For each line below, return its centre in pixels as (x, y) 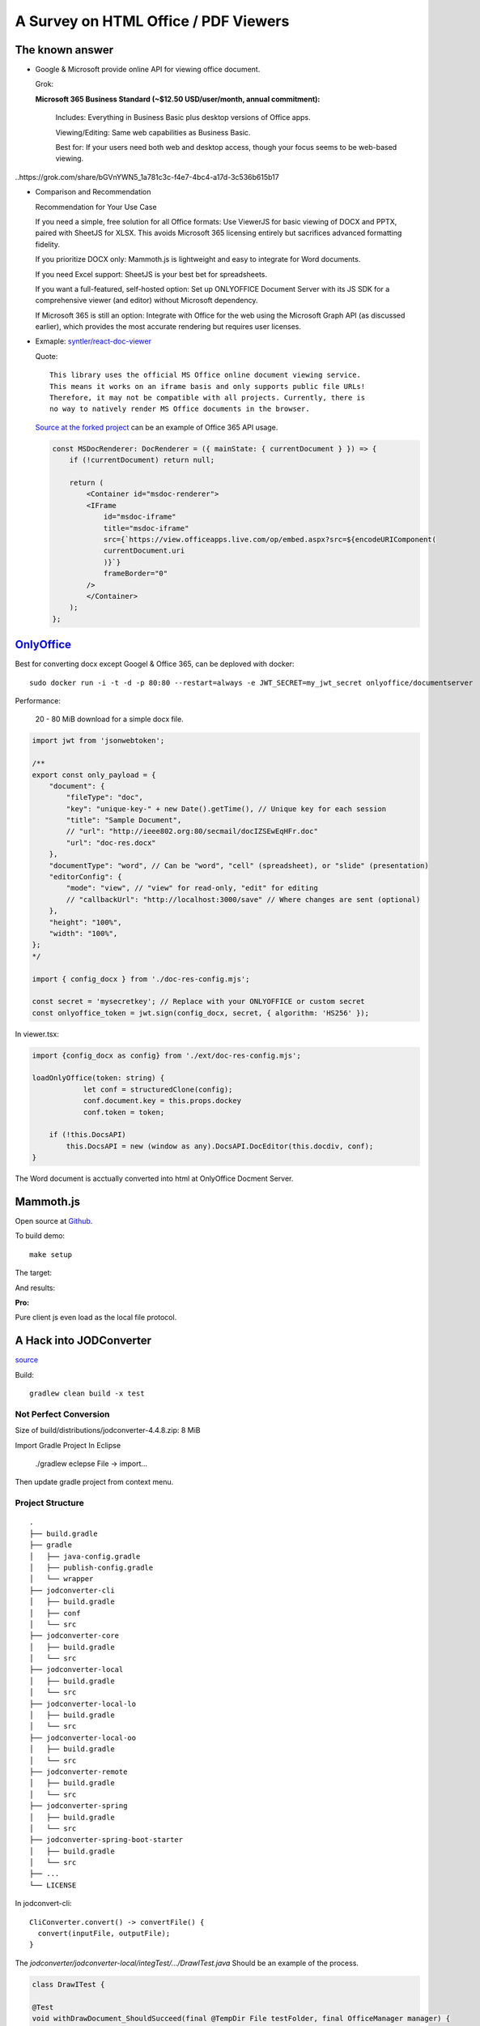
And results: (35, 1288)
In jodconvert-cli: (43, 1904)
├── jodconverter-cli (72, 1590)
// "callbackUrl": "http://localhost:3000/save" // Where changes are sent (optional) (243, 899)
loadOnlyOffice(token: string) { (98, 1078)
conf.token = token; (124, 1112)
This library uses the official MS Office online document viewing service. (206, 375)
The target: (34, 1273)
